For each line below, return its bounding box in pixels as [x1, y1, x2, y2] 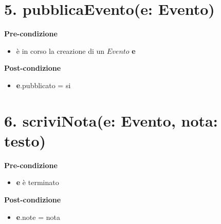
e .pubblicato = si [16, 79, 71, 90]
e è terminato [16, 177, 59, 188]
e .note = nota [16, 211, 60, 222]
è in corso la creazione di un [16, 45, 105, 56]
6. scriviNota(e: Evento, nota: [4, 110, 218, 131]
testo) [4, 130, 46, 151]
